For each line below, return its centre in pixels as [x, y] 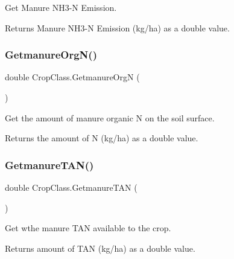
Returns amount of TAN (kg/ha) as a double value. [100, 248]
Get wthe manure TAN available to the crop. [88, 228]
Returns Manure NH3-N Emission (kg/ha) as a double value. [117, 27]
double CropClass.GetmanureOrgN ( [72, 77]
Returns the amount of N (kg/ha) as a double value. [102, 138]
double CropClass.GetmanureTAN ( [71, 187]
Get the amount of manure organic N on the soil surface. [110, 117]
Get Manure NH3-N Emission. [61, 7]
